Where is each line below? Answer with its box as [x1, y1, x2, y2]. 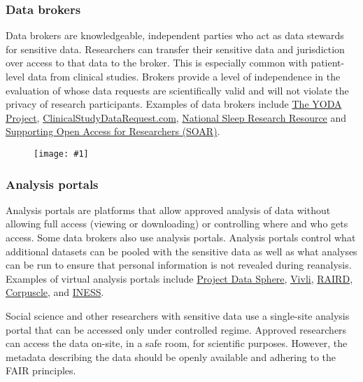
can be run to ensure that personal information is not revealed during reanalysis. [6, 257, 352, 272]
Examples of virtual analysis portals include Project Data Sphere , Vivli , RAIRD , [6, 271, 353, 285]
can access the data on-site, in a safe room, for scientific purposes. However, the [6, 336, 348, 351]
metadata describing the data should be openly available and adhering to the [6, 349, 336, 364]
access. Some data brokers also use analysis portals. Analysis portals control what [6, 230, 356, 245]
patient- [311, 55, 345, 70]
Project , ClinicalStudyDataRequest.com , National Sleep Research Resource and [6, 110, 347, 125]
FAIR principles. [6, 363, 76, 378]
